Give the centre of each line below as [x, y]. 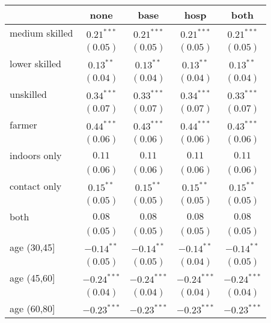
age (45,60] [32, 278]
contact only [36, 186]
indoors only [36, 155]
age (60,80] [32, 308]
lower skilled [35, 63]
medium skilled [41, 33]
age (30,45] [32, 247]
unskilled [28, 94]
